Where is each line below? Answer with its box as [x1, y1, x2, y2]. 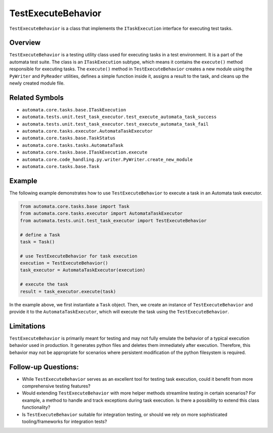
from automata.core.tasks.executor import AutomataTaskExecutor [20, 211, 183, 216]
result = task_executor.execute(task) [20, 289, 116, 294]
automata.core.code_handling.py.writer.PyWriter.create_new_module [22, 156, 193, 162]
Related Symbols [9, 93, 64, 102]
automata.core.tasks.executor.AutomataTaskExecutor [22, 128, 153, 134]
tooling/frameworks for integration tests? [22, 418, 107, 424]
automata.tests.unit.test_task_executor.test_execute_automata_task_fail [22, 121, 209, 127]
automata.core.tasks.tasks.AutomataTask [22, 142, 124, 148]
